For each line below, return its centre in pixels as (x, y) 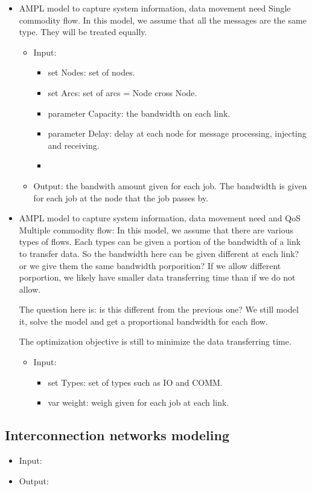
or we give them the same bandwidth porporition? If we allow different (150, 265)
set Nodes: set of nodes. (91, 72)
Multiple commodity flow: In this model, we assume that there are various (156, 229)
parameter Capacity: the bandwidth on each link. (139, 113)
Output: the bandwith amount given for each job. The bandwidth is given (170, 185)
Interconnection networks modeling (117, 435)
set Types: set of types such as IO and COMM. (135, 382)
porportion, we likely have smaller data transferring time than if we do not (157, 277)
